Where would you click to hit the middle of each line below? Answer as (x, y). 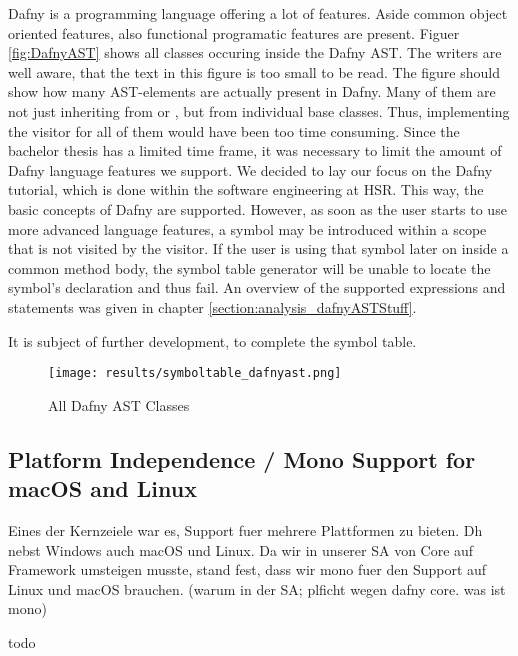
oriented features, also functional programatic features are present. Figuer (234, 32)
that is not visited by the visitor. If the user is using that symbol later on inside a (258, 248)
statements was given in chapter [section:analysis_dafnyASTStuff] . (212, 306)
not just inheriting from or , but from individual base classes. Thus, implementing (259, 110)
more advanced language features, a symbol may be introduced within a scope (247, 228)
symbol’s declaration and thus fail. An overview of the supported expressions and (257, 287)
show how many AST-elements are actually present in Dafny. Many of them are (252, 91)
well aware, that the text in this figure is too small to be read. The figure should (254, 71)
